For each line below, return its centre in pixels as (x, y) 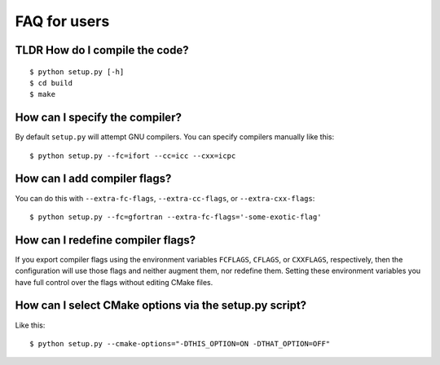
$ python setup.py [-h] (77, 72)
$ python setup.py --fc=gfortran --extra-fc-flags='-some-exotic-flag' (176, 217)
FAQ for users (62, 21)
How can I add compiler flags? (93, 179)
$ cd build (51, 83)
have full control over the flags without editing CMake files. (114, 282)
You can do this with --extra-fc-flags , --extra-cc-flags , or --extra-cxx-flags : (165, 198)
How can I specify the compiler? (99, 118)
